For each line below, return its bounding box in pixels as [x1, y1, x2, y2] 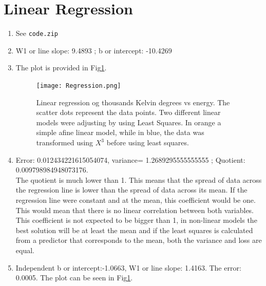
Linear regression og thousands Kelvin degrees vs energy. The [36, 97, 230, 107]
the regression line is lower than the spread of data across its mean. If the [15, 184, 248, 195]
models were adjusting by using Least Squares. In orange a [36, 117, 221, 127]
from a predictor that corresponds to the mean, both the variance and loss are [15, 235, 262, 245]
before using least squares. [106, 137, 189, 147]
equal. [15, 244, 34, 255]
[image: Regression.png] [36, 82, 121, 89]
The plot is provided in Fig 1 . [15, 62, 107, 73]
